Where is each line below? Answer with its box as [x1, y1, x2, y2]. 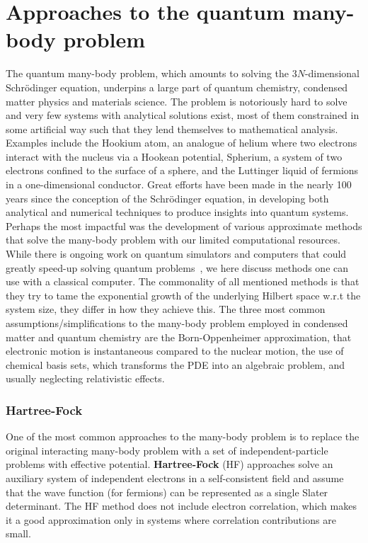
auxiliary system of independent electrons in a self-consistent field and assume [6, 470, 344, 485]
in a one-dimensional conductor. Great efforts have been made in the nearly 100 [6, 177, 352, 192]
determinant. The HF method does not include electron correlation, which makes [6, 498, 357, 513]
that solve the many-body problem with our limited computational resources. [6, 232, 340, 247]
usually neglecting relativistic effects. [6, 371, 165, 386]
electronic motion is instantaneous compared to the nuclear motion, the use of [6, 343, 344, 358]
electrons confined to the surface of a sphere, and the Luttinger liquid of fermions [6, 163, 359, 178]
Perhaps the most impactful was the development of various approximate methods [6, 218, 362, 233]
